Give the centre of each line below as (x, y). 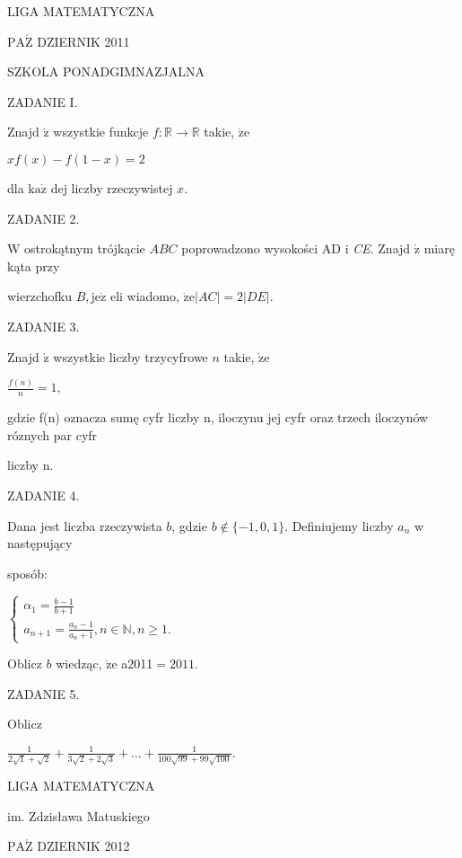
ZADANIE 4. (44, 495)
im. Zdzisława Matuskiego (78, 815)
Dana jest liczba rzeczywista (85, 525)
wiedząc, (79, 663)
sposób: (27, 573)
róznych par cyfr (52, 434)
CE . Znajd (382, 248)
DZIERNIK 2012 (83, 846)
